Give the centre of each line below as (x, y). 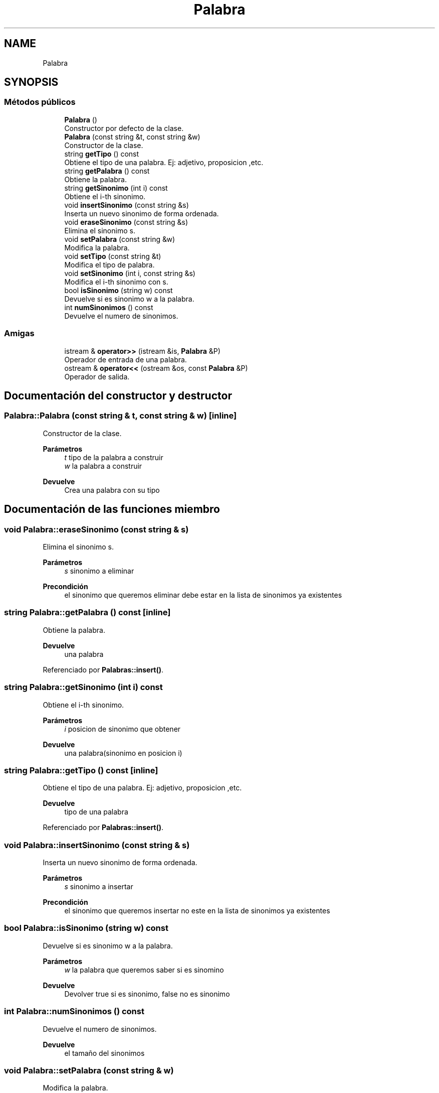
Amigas (19, 333)
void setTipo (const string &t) (113, 256)
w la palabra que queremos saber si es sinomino (144, 970)
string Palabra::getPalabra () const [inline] (87, 612)
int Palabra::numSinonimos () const (74, 1011)
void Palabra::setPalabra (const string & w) (89, 1070)
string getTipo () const (102, 154)
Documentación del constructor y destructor (118, 395)
